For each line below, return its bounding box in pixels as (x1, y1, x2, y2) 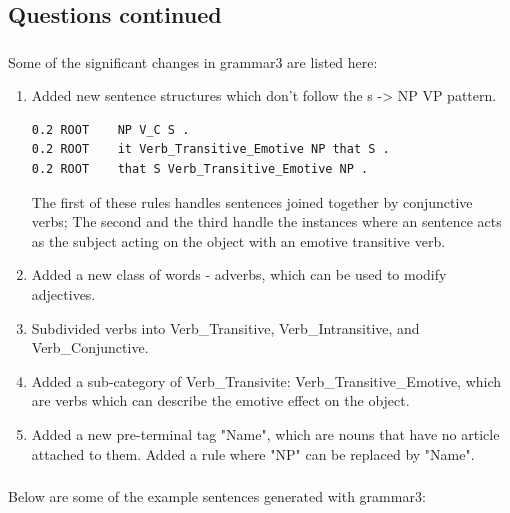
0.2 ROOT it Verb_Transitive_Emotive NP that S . (31, 142, 390, 157)
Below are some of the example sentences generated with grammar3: (8, 486, 426, 507)
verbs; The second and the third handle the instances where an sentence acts (31, 211, 502, 232)
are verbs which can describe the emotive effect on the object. (31, 390, 410, 411)
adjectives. (31, 284, 96, 305)
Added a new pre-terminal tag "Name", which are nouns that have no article (31, 424, 500, 445)
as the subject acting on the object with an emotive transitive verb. (31, 230, 446, 251)
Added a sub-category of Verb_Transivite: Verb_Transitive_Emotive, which (31, 370, 502, 391)
